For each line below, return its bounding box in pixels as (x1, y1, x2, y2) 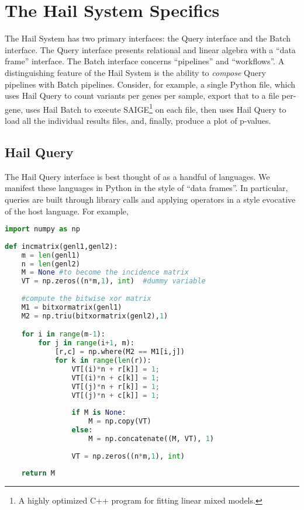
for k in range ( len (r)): (54, 356, 151, 365)
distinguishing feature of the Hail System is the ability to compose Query (5, 66, 266, 78)
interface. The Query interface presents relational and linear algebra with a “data (5, 43, 296, 55)
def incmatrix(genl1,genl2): (5, 242, 118, 251)
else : (71, 426, 93, 435)
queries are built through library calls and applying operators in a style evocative (5, 193, 296, 205)
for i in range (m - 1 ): (21, 330, 105, 339)
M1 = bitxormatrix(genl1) (21, 303, 122, 311)
